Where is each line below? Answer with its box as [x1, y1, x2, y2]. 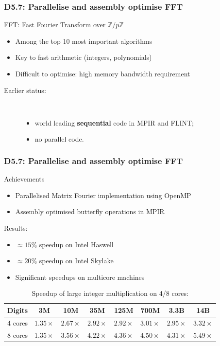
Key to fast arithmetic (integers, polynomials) [15, 52, 152, 62]
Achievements [4, 174, 45, 184]
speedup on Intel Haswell [39, 239, 114, 249]
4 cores [7, 317, 28, 328]
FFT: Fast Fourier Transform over [4, 19, 106, 30]
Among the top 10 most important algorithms [15, 36, 152, 46]
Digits [7, 305, 28, 315]
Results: [4, 222, 28, 233]
